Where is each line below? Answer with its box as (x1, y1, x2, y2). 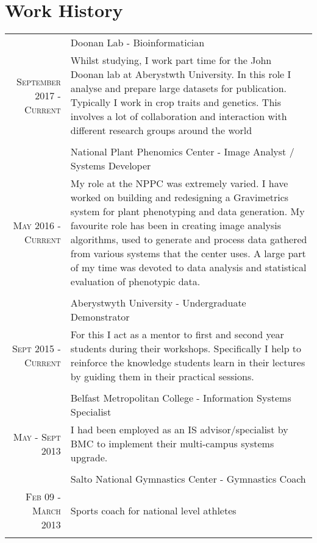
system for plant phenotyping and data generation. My (70, 204, 305, 219)
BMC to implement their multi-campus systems (70, 436, 274, 451)
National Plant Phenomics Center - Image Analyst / (70, 144, 294, 159)
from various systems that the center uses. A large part (70, 246, 306, 261)
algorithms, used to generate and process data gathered (70, 232, 307, 247)
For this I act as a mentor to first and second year (70, 327, 284, 342)
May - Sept (13, 429, 61, 444)
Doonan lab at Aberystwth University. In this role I (70, 67, 291, 82)
